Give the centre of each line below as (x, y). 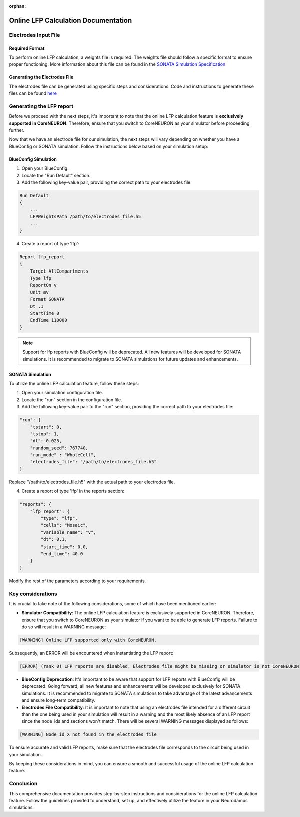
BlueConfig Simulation (33, 159)
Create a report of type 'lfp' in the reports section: (73, 491)
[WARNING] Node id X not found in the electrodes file (88, 735)
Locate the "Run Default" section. (56, 175)
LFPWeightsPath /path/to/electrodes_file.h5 (86, 217)
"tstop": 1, (45, 434)
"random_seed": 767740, (59, 448)
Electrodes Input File (35, 35)
